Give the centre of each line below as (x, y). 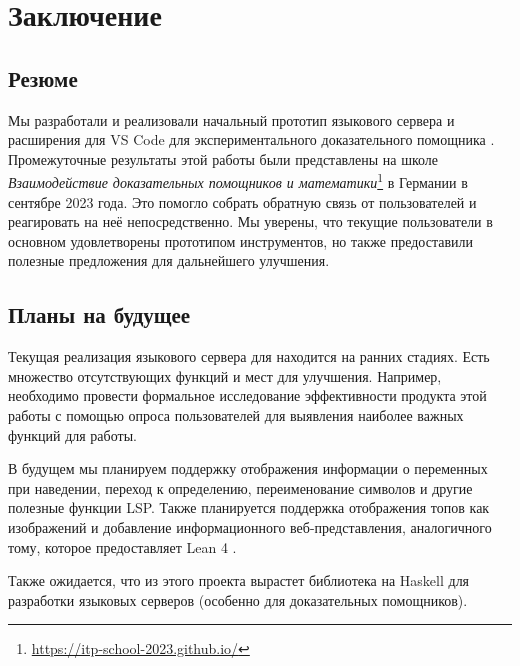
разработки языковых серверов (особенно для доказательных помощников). (238, 599)
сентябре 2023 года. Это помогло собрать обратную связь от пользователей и (242, 201)
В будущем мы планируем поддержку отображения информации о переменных (248, 468)
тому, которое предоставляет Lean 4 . (122, 546)
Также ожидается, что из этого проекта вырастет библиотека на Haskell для (239, 580)
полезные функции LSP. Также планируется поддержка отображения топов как (249, 507)
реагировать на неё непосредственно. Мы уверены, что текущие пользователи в (250, 221)
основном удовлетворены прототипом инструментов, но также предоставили (240, 240)
